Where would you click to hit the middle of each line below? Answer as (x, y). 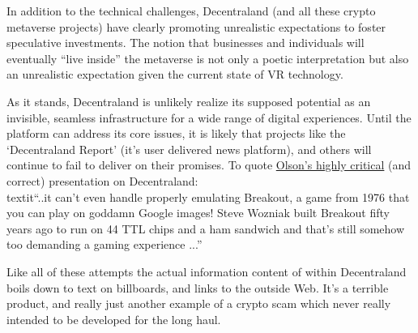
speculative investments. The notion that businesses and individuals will (186, 43)
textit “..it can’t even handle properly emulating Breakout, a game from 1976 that (208, 196)
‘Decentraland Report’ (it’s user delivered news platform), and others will (189, 149)
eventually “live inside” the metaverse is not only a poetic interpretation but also (208, 58)
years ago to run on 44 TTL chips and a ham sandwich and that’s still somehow (206, 228)
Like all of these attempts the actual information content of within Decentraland (207, 271)
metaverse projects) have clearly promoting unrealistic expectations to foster (196, 26)
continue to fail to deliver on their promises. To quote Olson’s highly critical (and (209, 165)
